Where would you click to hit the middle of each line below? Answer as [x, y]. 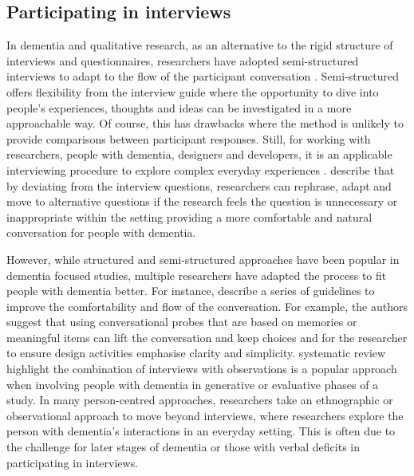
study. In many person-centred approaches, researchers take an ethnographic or [200, 400]
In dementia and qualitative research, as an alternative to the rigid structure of [200, 45]
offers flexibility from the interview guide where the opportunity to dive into [193, 91]
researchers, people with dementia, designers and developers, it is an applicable [199, 154]
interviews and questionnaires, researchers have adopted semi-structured [183, 60]
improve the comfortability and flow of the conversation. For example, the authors [207, 306]
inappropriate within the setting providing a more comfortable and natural [189, 216]
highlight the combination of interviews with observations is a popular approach [202, 369]
